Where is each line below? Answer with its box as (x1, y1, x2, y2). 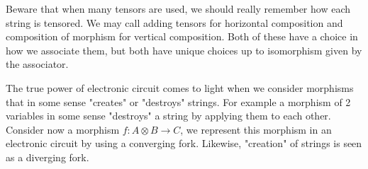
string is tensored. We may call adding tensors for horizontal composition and (6, 15, 343, 30)
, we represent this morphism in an (180, 122, 332, 136)
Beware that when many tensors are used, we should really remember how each (6, 1, 350, 16)
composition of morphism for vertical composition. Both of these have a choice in (6, 29, 358, 44)
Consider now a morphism (6, 122, 120, 136)
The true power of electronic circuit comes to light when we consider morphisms (6, 80, 354, 95)
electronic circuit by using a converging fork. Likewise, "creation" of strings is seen (6, 136, 362, 151)
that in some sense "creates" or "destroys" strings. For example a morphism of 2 (6, 94, 351, 109)
